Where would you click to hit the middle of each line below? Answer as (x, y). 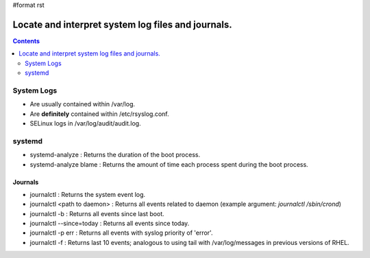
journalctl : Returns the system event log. (88, 194)
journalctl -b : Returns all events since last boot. (97, 213)
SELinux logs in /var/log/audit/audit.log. (85, 123)
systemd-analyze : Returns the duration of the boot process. (115, 155)
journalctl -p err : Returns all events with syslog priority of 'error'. (121, 233)
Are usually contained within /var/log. (83, 104)
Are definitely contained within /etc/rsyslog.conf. (99, 114)
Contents (26, 40)
